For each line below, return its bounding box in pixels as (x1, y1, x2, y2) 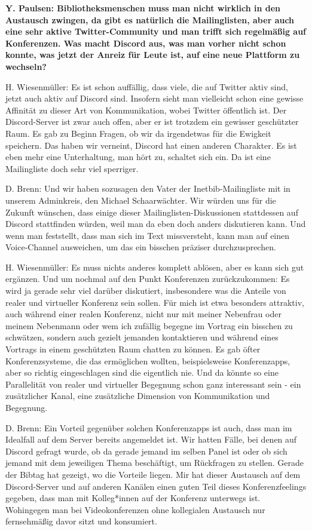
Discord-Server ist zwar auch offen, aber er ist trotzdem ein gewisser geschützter (5, 115, 299, 128)
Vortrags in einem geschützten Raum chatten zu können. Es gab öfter (5, 343, 261, 355)
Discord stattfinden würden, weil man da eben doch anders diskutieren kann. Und (5, 217, 306, 230)
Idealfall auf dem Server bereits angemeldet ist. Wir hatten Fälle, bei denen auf (5, 433, 297, 446)
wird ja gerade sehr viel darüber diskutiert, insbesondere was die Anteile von (5, 284, 286, 297)
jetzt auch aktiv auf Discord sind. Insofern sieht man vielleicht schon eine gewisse (5, 92, 304, 105)
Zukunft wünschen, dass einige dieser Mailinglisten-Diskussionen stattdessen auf (5, 205, 298, 218)
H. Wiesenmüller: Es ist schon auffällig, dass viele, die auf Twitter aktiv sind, (5, 80, 288, 93)
